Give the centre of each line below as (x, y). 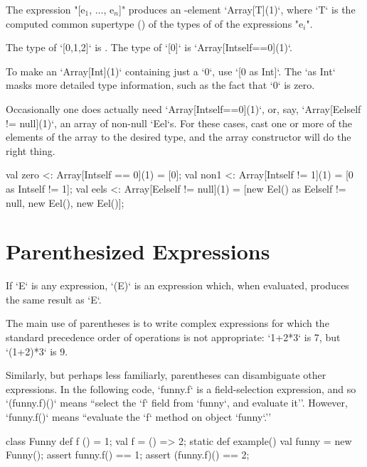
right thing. (31, 150)
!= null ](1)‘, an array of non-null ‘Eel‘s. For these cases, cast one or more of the (179, 123)
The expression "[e (46, 9)
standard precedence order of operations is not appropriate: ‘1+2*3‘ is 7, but (173, 337)
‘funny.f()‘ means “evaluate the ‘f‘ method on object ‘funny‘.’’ (139, 417)
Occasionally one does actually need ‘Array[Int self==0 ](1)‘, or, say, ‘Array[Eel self (183, 108)
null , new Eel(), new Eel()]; (65, 202)
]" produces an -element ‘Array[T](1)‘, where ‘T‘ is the (237, 9)
